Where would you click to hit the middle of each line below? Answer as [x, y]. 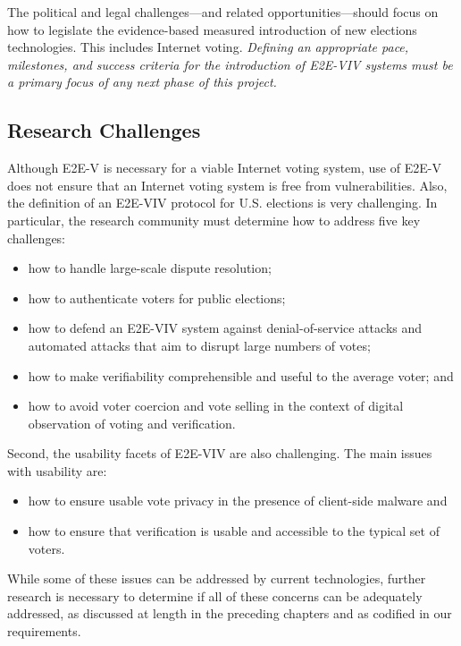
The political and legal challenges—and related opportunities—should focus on [223, 12]
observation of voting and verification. [132, 423]
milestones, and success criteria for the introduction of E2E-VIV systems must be [230, 64]
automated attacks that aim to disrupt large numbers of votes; [199, 345]
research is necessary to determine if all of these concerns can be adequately [215, 595]
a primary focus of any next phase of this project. [142, 82]
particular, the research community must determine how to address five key [214, 220]
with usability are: [57, 470]
